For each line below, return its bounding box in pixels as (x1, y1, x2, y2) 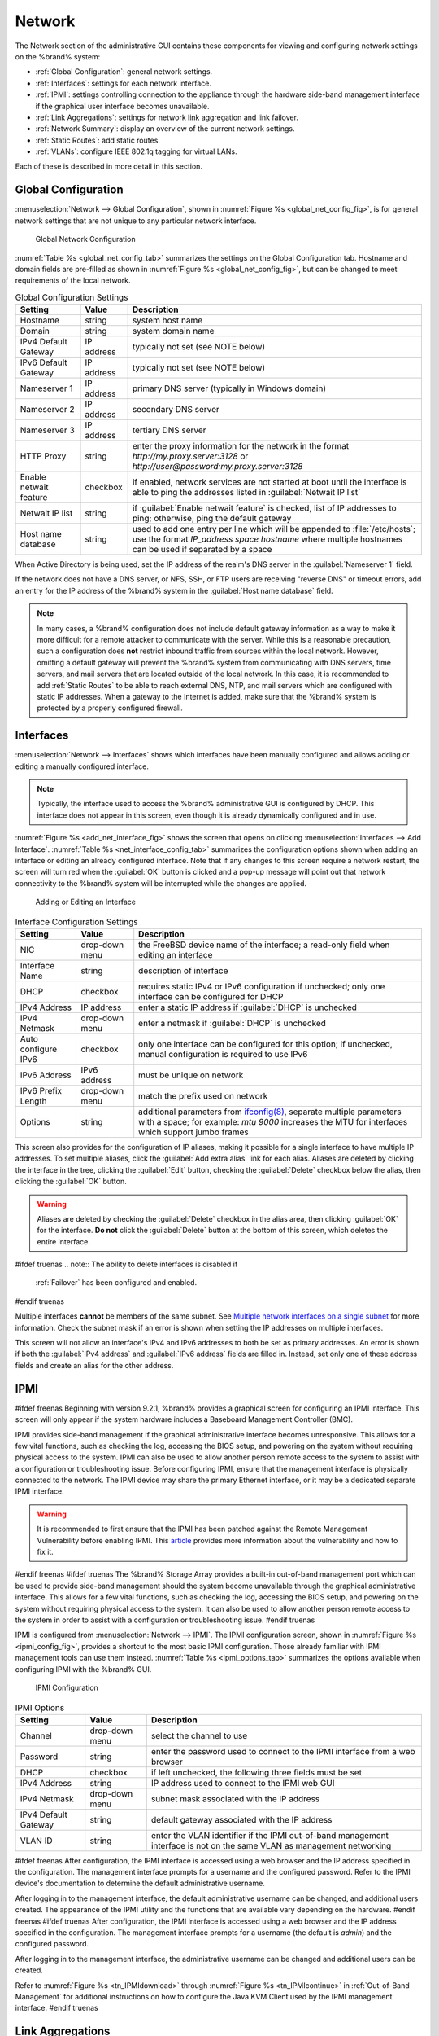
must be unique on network (138, 1069, 244, 1081)
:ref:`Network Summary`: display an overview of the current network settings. (35, 124, 295, 134)
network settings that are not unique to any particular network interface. (15, 216, 257, 226)
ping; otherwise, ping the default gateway (132, 513, 292, 524)
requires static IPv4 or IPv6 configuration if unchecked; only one (138, 981, 385, 992)
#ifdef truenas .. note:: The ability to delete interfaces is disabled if (15, 1259, 238, 1270)
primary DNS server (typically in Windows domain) (132, 383, 327, 394)
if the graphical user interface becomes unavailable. (35, 101, 211, 111)
